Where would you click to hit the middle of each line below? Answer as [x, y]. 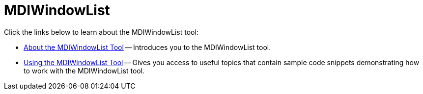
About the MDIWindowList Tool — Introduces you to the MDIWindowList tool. [147, 47]
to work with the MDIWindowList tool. [84, 70]
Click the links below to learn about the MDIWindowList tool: [101, 32]
